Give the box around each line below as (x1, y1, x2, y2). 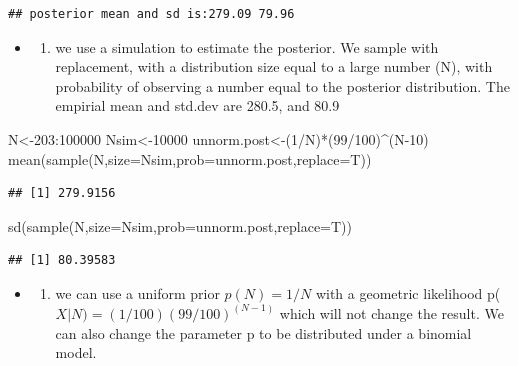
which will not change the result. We (279, 302, 504, 323)
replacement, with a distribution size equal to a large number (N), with (55, 56, 493, 77)
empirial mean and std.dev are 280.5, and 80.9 (55, 95, 340, 116)
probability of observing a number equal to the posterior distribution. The (55, 75, 510, 96)
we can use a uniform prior (55, 282, 220, 303)
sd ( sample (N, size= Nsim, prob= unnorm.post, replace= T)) (8, 215, 352, 236)
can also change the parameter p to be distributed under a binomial (55, 322, 472, 343)
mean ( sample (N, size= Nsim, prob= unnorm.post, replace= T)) (8, 148, 372, 169)
